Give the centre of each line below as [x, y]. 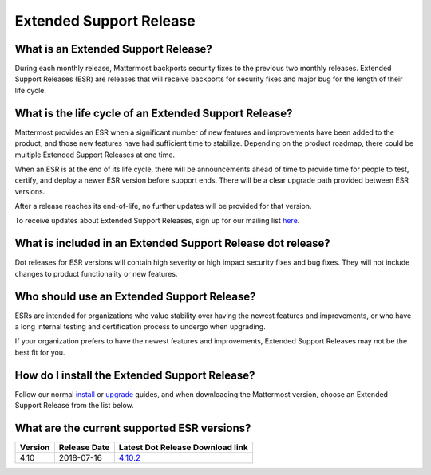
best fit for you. [40, 352]
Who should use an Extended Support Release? [135, 296]
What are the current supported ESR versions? [133, 428]
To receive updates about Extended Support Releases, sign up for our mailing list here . [157, 221]
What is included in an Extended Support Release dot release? [172, 243]
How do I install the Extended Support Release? [135, 375]
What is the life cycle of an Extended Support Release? [154, 113]
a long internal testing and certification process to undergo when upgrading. [140, 327]
